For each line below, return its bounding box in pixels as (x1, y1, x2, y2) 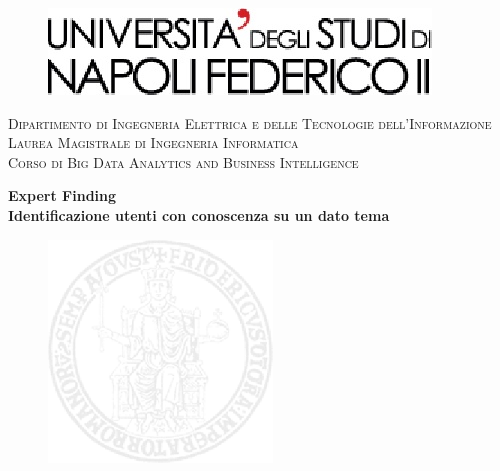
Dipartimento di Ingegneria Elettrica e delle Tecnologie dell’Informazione (8, 112, 492, 133)
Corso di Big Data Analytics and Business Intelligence (8, 151, 359, 172)
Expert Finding (8, 185, 117, 206)
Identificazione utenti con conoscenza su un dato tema (8, 204, 390, 225)
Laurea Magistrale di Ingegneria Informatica (8, 132, 299, 153)
